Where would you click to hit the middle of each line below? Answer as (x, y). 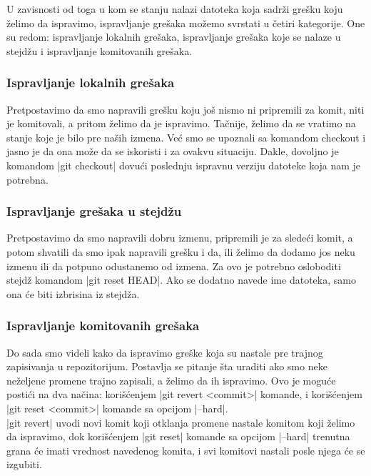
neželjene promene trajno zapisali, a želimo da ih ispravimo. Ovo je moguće (171, 380)
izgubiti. (24, 464)
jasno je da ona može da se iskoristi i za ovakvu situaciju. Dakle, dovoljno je (173, 151)
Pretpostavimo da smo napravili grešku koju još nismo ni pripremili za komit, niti (185, 109)
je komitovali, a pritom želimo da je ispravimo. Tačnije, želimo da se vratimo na (181, 123)
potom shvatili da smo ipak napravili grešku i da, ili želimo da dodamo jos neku (181, 251)
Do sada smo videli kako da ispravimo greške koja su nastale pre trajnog (165, 352)
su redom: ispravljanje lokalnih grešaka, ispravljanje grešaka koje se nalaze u (174, 37)
